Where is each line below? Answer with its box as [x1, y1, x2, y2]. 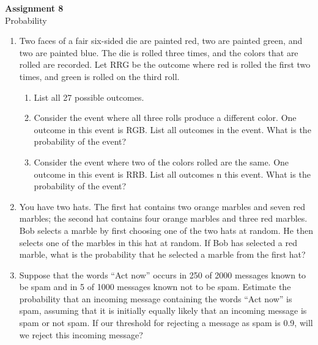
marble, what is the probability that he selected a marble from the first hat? [19, 248, 306, 261]
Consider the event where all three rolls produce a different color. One [34, 111, 297, 124]
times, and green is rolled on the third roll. [19, 70, 180, 82]
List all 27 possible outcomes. [34, 90, 144, 103]
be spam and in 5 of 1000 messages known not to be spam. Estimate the [19, 280, 291, 293]
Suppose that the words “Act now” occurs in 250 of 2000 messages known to [19, 268, 306, 281]
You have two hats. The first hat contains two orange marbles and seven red [19, 200, 305, 212]
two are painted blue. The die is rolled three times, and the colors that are [19, 46, 298, 59]
